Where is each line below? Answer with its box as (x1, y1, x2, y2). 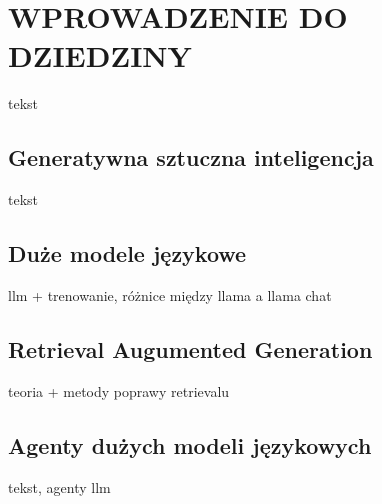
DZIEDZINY (8, 35, 192, 76)
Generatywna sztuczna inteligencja (8, 142, 374, 173)
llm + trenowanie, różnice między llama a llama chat (8, 284, 332, 305)
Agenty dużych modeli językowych (8, 429, 372, 460)
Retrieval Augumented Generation (8, 333, 373, 364)
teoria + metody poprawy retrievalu (8, 380, 230, 401)
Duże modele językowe (8, 238, 247, 269)
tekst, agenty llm (8, 476, 111, 497)
